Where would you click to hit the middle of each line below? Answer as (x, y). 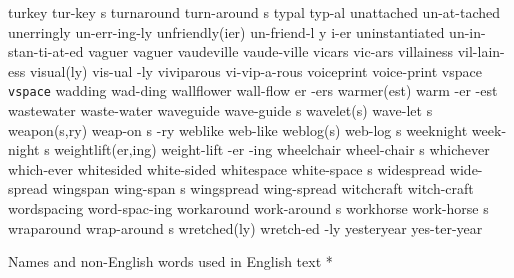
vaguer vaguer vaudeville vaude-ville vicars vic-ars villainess (271, 51)
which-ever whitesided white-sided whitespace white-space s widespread (227, 168)
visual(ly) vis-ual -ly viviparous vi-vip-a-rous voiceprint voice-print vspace (255, 70)
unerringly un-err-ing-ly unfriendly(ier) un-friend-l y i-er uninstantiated (226, 31)
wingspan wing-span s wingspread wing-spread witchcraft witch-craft (263, 188)
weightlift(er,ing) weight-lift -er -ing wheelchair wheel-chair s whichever (272, 149)
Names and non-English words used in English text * (170, 261)
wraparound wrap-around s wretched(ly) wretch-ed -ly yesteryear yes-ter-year (245, 227)
